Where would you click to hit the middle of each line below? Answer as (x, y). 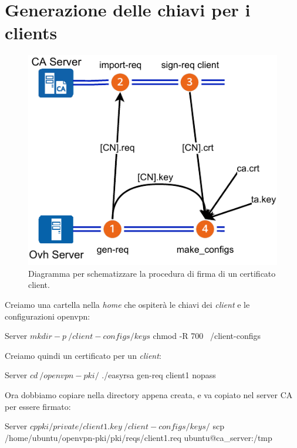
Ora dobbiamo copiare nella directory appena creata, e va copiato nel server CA (149, 394)
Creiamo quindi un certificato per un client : (83, 355)
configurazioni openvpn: (48, 316)
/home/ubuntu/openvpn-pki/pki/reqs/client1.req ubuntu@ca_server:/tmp (139, 437)
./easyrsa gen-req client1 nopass (159, 375)
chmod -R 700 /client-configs (207, 336)
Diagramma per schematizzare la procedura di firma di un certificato (152, 273)
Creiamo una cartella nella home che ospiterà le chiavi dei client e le (127, 304)
